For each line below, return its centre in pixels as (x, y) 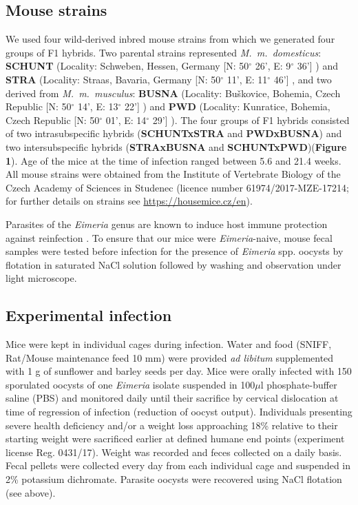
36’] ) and (317, 66)
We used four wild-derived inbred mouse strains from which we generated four (170, 39)
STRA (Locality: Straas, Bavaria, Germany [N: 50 (113, 79)
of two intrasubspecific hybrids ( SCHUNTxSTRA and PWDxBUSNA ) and (174, 133)
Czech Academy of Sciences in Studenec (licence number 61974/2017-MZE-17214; (177, 187)
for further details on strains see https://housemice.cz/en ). (129, 201)
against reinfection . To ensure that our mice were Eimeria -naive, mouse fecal (169, 237)
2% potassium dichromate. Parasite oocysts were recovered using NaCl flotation (174, 479)
